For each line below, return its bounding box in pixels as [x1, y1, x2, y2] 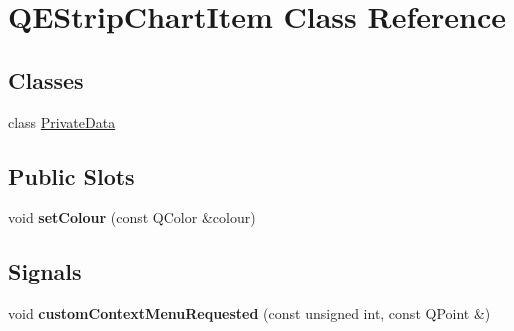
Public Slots [8, 160, 135, 191]
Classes [8, 64, 84, 95]
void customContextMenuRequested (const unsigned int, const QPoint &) [8, 303, 491, 324]
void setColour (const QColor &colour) [8, 207, 256, 228]
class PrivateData [8, 111, 116, 132]
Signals [8, 256, 82, 287]
